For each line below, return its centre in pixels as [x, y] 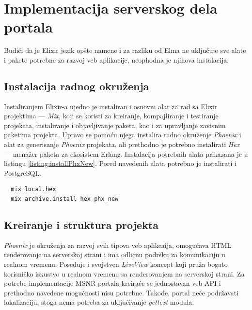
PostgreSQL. [23, 172]
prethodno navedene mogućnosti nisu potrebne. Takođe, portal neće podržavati [121, 292]
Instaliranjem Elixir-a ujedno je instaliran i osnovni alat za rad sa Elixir [111, 106]
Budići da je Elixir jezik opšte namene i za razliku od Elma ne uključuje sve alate [125, 50]
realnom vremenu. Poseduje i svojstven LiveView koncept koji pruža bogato [116, 264]
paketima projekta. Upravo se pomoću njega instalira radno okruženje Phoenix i [123, 135]
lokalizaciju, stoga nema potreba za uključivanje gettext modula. [99, 302]
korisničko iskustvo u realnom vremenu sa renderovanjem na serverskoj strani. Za [124, 273]
